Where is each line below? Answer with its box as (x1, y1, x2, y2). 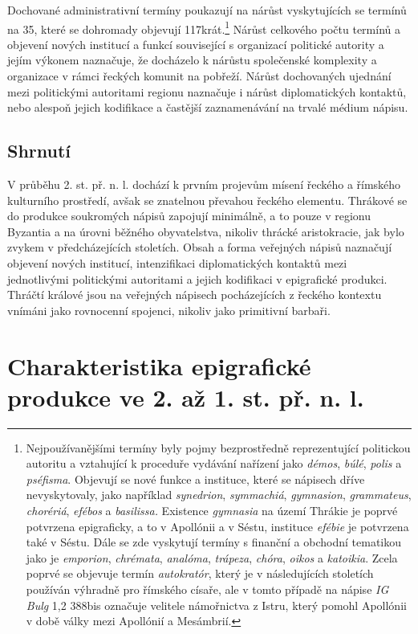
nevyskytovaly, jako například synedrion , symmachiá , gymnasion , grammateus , (26, 486, 412, 503)
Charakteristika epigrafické (7, 349, 311, 382)
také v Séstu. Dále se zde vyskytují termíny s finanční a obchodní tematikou (26, 534, 402, 550)
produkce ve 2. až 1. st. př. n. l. (7, 380, 364, 413)
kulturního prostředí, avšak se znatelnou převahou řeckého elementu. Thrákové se (7, 191, 408, 208)
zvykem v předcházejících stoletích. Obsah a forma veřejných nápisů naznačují (7, 239, 392, 256)
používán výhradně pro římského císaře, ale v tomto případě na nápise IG (26, 581, 389, 598)
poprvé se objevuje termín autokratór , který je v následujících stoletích (26, 565, 374, 582)
